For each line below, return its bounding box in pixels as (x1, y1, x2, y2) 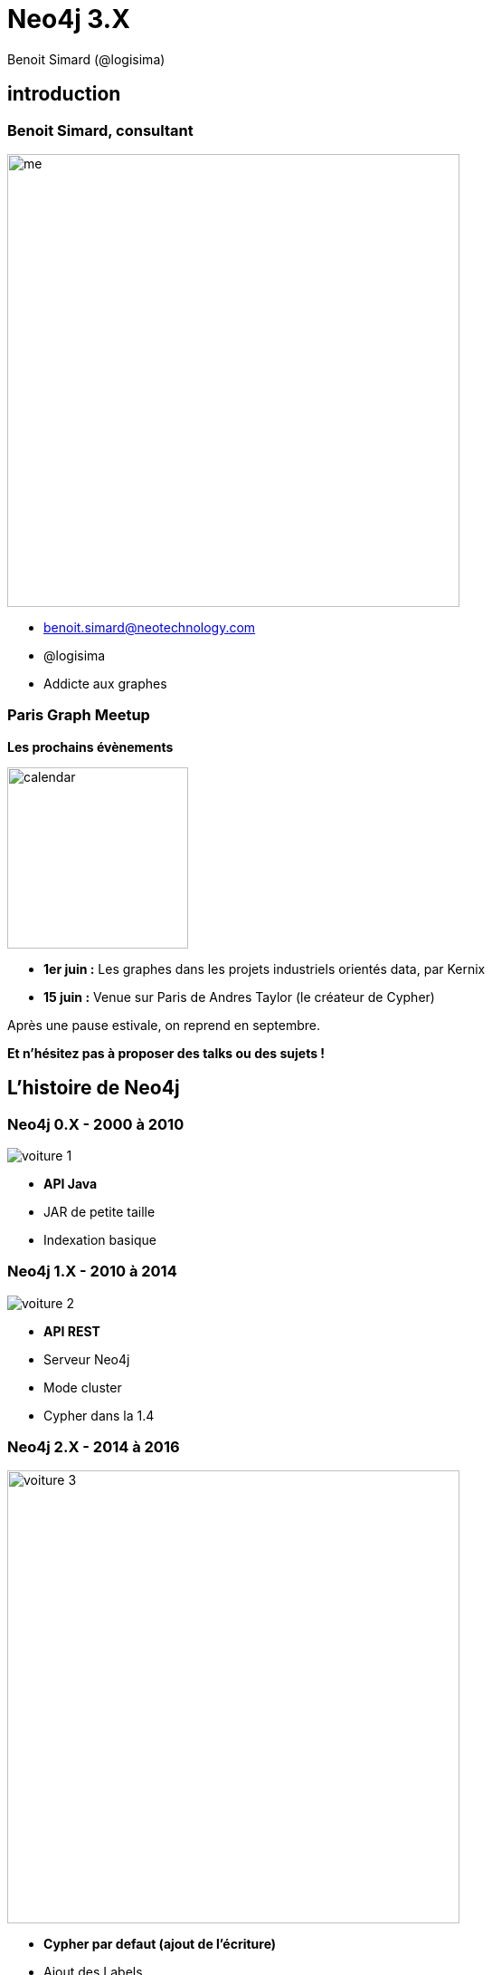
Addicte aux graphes (43, 675, 167, 691)
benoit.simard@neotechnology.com (43, 619, 256, 635)
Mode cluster (43, 1379, 122, 1395)
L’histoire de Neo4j (7, 1076, 180, 1100)
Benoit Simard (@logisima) (7, 51, 166, 67)
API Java (43, 1175, 98, 1191)
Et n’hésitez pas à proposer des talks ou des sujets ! (7, 1045, 326, 1061)
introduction (7, 82, 121, 106)
